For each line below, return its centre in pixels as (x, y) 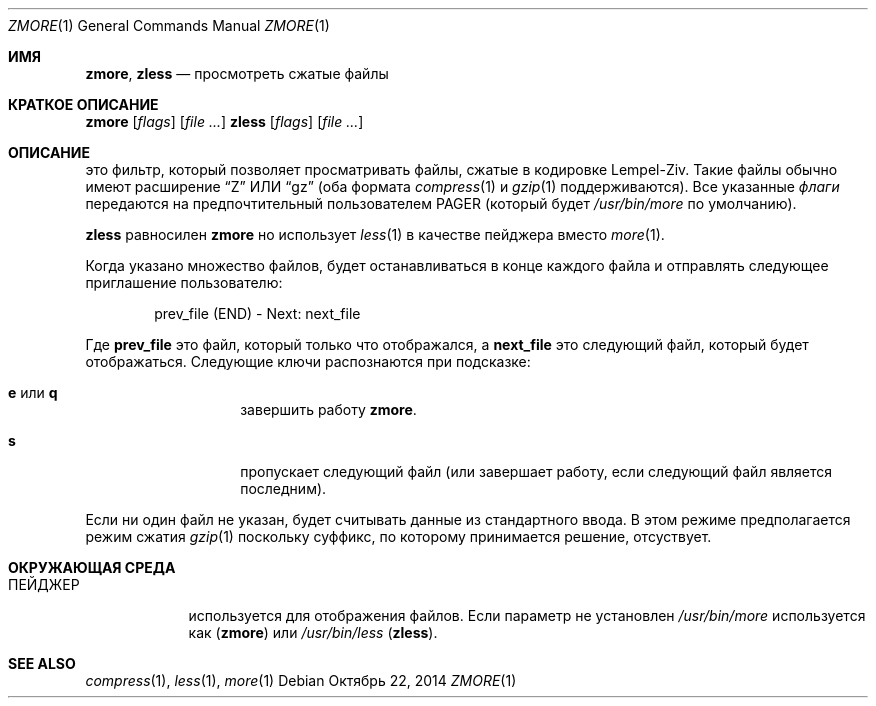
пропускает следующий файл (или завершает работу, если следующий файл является (536, 471)
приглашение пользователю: (184, 282)
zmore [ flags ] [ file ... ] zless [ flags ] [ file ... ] (224, 121)
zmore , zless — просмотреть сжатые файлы (237, 73)
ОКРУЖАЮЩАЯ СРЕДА (92, 567)
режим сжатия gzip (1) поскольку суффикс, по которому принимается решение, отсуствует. (398, 536)
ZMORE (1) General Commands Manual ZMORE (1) (169, 25)
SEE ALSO (42, 663)
